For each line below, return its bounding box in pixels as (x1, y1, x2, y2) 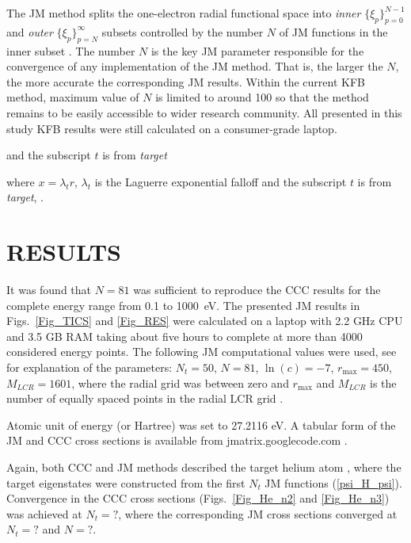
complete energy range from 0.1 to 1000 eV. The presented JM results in (6, 296, 360, 313)
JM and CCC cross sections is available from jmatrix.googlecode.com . (6, 432, 348, 449)
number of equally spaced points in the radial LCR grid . (6, 390, 284, 407)
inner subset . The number (6, 42, 135, 59)
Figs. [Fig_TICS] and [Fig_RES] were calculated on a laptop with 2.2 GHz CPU (6, 312, 403, 329)
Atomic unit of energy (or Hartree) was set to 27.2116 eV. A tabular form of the (6, 416, 396, 433)
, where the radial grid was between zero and (71, 374, 289, 391)
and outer (6, 23, 53, 40)
